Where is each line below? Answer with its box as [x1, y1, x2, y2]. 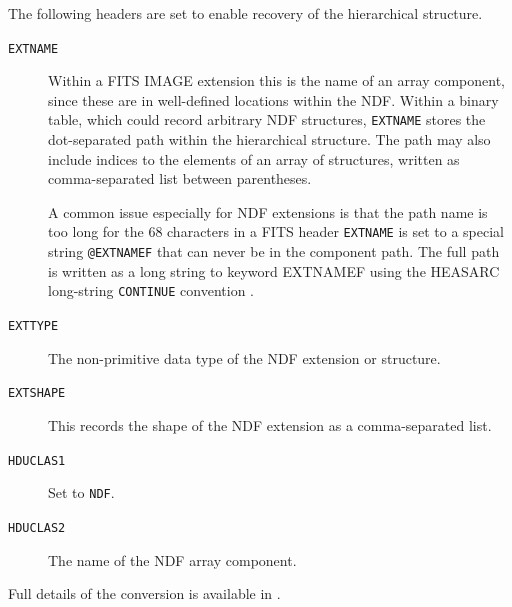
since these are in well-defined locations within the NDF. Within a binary [48, 89, 499, 110]
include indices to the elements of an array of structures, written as [48, 148, 460, 169]
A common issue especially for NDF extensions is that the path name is [48, 201, 488, 222]
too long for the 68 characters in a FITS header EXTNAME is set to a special [48, 221, 504, 242]
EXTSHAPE [8, 386, 66, 401]
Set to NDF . [48, 482, 115, 503]
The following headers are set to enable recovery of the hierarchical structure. [8, 3, 483, 23]
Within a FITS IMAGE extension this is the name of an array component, [48, 70, 505, 91]
